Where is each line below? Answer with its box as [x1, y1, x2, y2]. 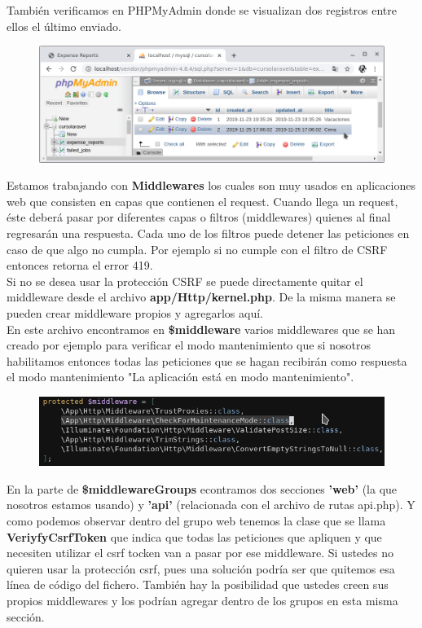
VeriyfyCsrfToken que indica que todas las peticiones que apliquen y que [7, 528, 382, 545]
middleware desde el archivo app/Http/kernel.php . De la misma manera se [7, 288, 396, 305]
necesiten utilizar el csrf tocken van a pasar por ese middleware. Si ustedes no [7, 544, 394, 561]
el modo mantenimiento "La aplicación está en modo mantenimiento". [7, 368, 354, 385]
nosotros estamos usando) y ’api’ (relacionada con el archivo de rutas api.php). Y [7, 496, 415, 513]
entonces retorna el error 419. [7, 257, 153, 274]
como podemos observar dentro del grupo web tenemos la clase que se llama [7, 512, 386, 529]
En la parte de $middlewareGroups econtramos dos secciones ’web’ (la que [7, 480, 398, 497]
